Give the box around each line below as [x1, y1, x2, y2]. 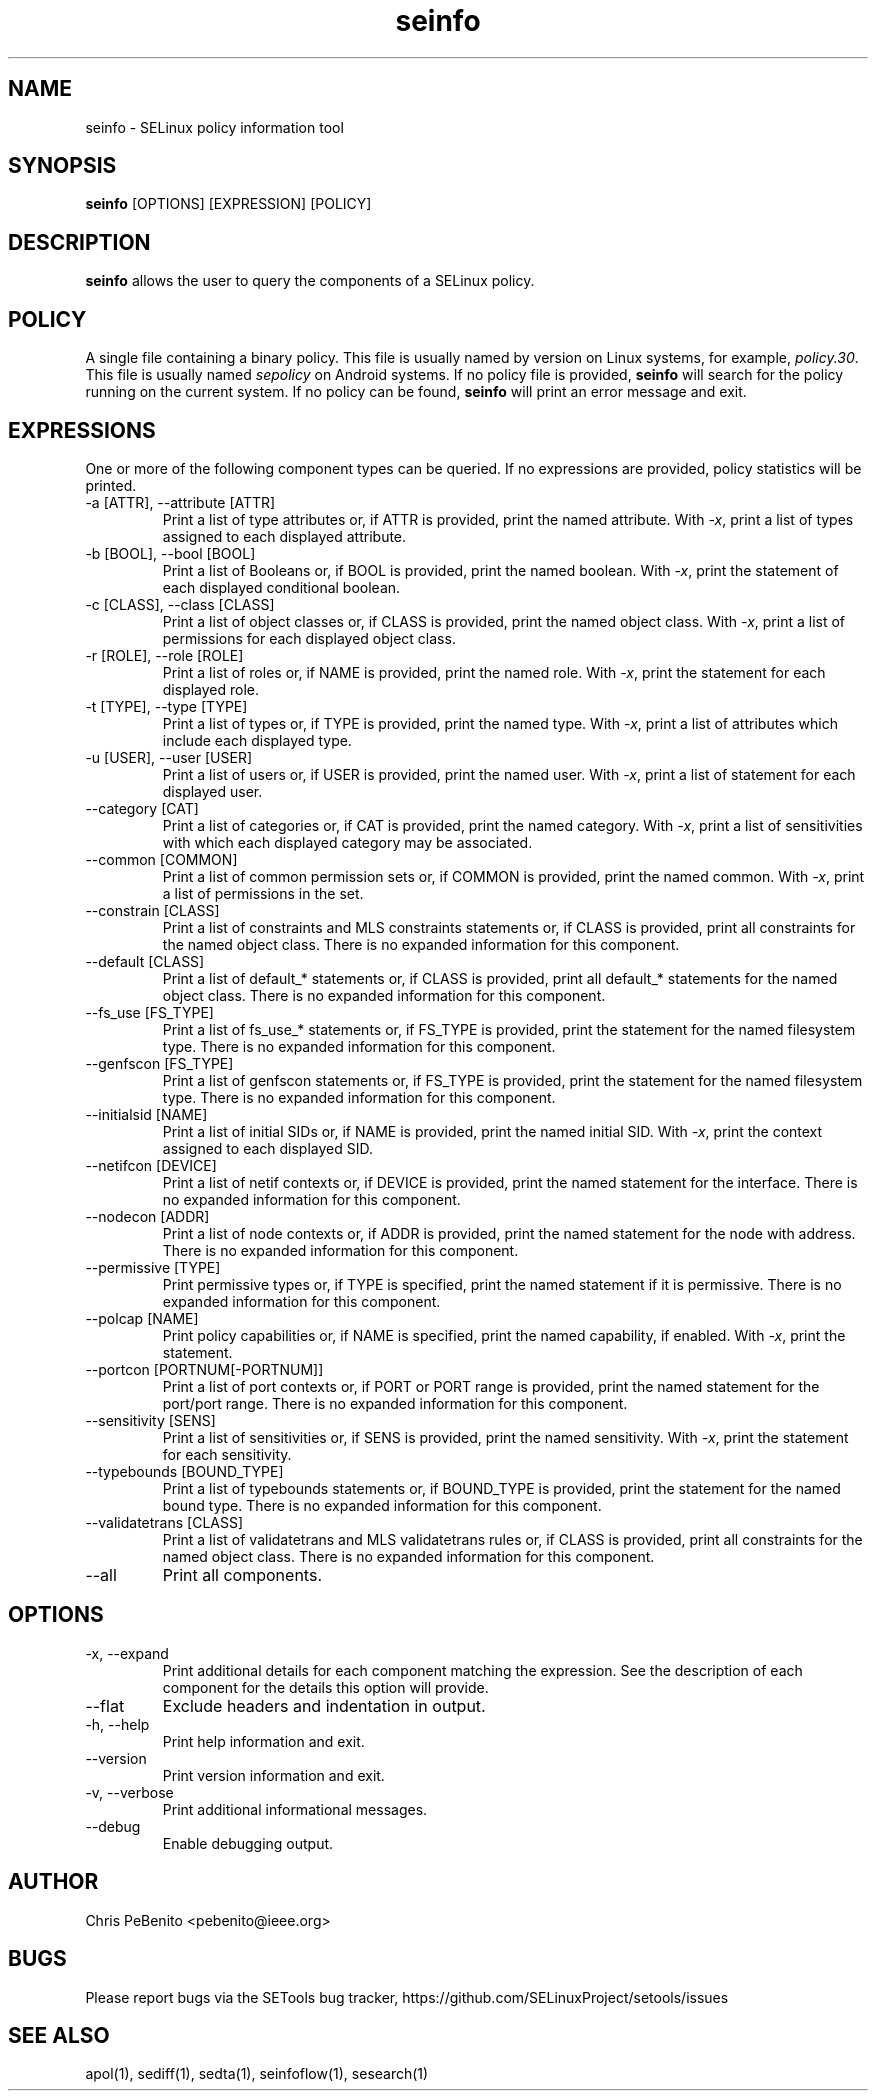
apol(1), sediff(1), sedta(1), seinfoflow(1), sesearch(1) [85, 2065, 429, 2083]
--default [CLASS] [85, 952, 205, 970]
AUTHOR [8, 1869, 99, 1895]
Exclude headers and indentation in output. [162, 1695, 486, 1716]
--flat [85, 1695, 125, 1716]
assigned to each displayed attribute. [162, 527, 407, 545]
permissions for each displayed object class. [162, 629, 456, 647]
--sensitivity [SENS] [85, 1411, 216, 1429]
